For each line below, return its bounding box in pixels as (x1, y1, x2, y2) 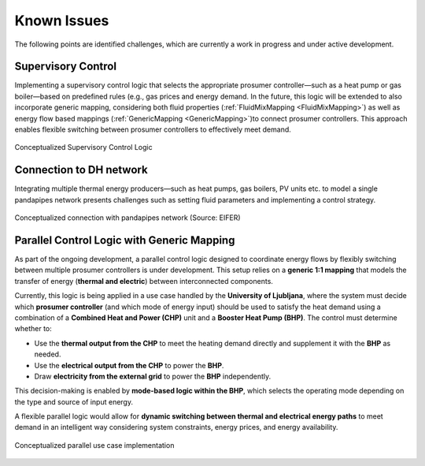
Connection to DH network (14, 163, 149, 177)
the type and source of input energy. (14, 397, 134, 406)
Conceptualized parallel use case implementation (14, 440, 175, 449)
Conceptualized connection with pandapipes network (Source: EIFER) (14, 213, 241, 222)
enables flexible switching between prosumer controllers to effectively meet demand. (14, 125, 291, 134)
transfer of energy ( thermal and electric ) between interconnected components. (14, 276, 273, 285)
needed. (34, 349, 61, 359)
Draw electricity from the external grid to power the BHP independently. (34, 371, 272, 381)
